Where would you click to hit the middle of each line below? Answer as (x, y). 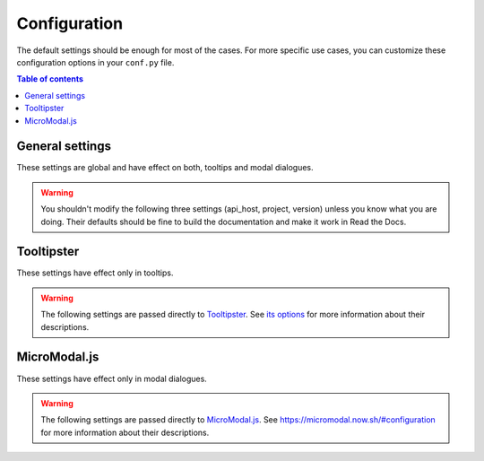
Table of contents (50, 79)
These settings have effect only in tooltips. (95, 273)
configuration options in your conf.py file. (95, 62)
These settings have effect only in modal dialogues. (112, 378)
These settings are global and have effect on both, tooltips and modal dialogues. (165, 168)
